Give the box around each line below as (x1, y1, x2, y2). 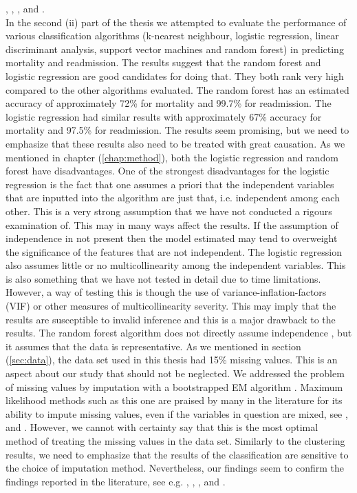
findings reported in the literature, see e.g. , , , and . (6, 474, 226, 488)
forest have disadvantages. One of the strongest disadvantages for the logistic (6, 163, 329, 178)
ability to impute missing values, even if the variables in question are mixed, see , (6, 406, 348, 421)
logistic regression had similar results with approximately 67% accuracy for (6, 109, 322, 123)
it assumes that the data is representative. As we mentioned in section (6, 339, 301, 353)
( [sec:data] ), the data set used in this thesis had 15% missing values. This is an (6, 352, 338, 367)
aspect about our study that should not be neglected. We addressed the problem (6, 366, 345, 381)
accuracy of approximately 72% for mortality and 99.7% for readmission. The (6, 96, 332, 110)
